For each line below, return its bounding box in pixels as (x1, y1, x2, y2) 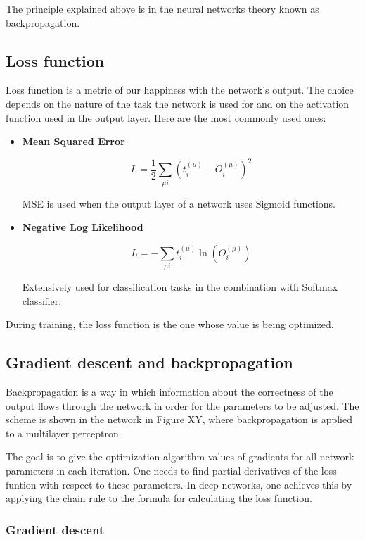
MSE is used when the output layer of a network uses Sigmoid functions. (22, 196, 335, 211)
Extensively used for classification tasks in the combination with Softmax (22, 280, 338, 294)
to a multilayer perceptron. (6, 425, 122, 440)
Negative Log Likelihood (22, 220, 143, 234)
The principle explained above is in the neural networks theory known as (6, 1, 319, 15)
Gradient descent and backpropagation (6, 351, 293, 373)
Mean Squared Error (22, 134, 125, 149)
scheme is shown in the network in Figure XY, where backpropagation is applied (6, 412, 352, 427)
